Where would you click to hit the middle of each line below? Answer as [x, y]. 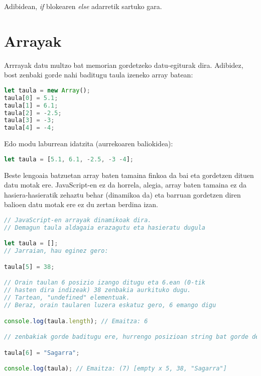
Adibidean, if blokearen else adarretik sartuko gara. [83, 6]
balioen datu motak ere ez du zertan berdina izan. [81, 204]
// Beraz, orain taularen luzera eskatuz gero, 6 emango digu [110, 305]
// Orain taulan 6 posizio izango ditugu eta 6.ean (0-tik [105, 283]
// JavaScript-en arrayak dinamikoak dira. [78, 220]
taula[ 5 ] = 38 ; [29, 267]
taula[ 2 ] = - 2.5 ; [33, 113]
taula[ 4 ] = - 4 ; [29, 128]
